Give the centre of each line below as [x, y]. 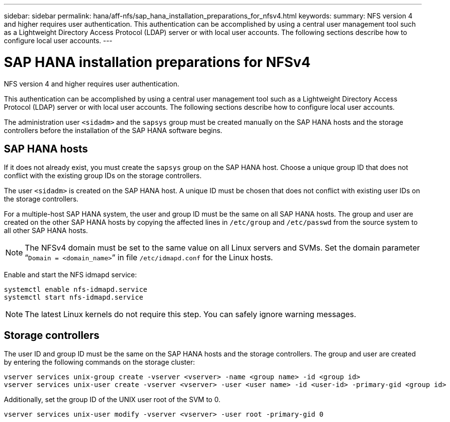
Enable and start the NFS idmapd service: [70, 275]
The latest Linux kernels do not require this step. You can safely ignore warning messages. [190, 314]
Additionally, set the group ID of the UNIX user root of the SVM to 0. [112, 400]
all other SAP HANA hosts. [46, 231]
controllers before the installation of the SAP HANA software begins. [113, 130]
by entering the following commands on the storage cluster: [99, 362]
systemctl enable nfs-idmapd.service [76, 290]
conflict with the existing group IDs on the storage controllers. [103, 176]
